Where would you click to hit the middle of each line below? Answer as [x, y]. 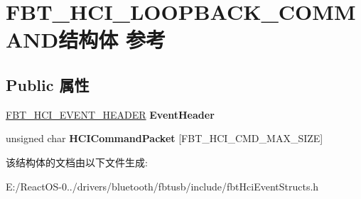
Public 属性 [48, 84]
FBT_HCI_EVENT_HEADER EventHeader [110, 114]
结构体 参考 [112, 39]
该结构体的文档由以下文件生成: [77, 162]
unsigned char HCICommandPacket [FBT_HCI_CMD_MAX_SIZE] [165, 138]
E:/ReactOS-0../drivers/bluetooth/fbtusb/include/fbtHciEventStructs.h [162, 186]
